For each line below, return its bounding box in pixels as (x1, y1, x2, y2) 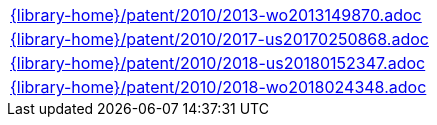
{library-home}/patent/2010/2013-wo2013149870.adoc (10, 5, 422, 25)
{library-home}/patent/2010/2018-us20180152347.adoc (10, 53, 426, 73)
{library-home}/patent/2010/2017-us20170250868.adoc (10, 29, 429, 49)
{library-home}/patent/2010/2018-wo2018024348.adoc (10, 77, 427, 97)
